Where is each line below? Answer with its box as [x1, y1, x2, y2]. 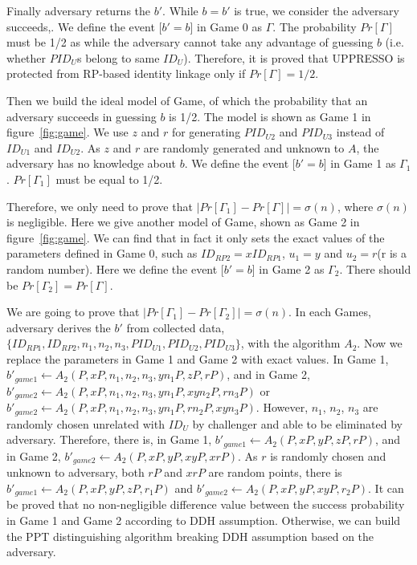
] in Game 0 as [190, 18, 263, 35]
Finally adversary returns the [6, 2, 151, 18]
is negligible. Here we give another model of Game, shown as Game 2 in [6, 213, 360, 230]
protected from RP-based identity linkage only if [6, 65, 246, 82]
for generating [171, 124, 241, 140]
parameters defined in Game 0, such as [6, 245, 198, 262]
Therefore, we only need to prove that [6, 197, 193, 214]
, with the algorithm [240, 335, 341, 352]
